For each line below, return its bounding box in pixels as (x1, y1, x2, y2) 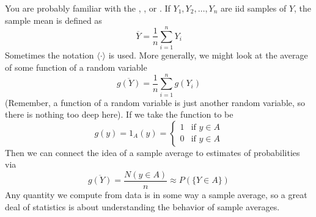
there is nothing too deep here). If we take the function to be (5, 108, 233, 121)
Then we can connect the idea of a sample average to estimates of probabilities (5, 146, 300, 158)
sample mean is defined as (5, 13, 102, 26)
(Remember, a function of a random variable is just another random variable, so (5, 96, 306, 108)
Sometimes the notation (5, 49, 94, 62)
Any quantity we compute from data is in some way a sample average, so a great (5, 188, 307, 201)
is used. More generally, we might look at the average (108, 49, 308, 62)
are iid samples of (221, 2, 287, 14)
